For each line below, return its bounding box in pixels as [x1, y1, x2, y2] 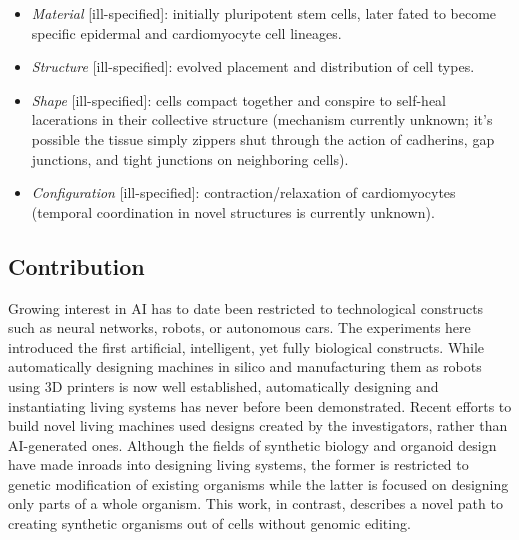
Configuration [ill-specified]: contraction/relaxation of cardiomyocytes [31, 182, 456, 203]
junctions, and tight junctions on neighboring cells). [31, 148, 349, 169]
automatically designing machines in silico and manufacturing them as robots [8, 356, 482, 377]
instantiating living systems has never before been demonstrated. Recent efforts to [8, 395, 512, 416]
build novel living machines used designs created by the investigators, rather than [8, 415, 508, 436]
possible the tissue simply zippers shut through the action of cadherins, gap [31, 128, 495, 149]
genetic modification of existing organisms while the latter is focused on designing [8, 473, 509, 494]
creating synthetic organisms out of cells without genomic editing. [8, 513, 411, 534]
